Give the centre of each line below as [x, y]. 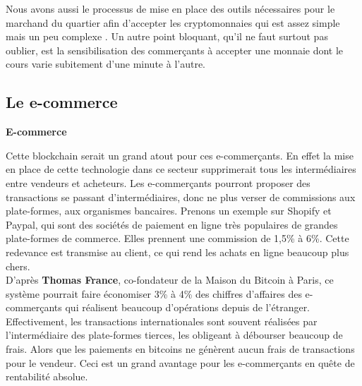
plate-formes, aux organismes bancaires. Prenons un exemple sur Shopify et [169, 211]
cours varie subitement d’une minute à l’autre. [105, 64]
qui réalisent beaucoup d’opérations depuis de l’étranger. [188, 307]
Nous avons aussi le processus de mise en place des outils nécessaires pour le [170, 8]
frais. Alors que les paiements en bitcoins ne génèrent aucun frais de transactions [180, 349]
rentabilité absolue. [47, 376]
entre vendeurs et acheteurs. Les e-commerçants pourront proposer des [158, 182]
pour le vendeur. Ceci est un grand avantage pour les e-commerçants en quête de [180, 362]
